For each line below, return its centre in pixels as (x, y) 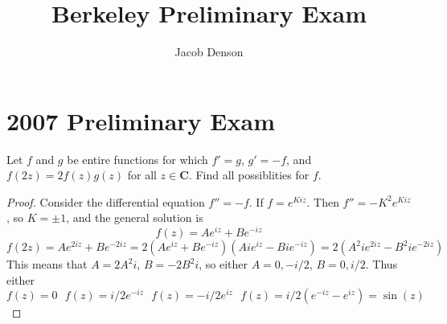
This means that (47, 264)
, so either (223, 264)
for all (142, 175)
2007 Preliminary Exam (141, 120)
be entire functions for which (137, 159)
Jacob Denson (209, 52)
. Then (323, 201)
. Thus (381, 264)
